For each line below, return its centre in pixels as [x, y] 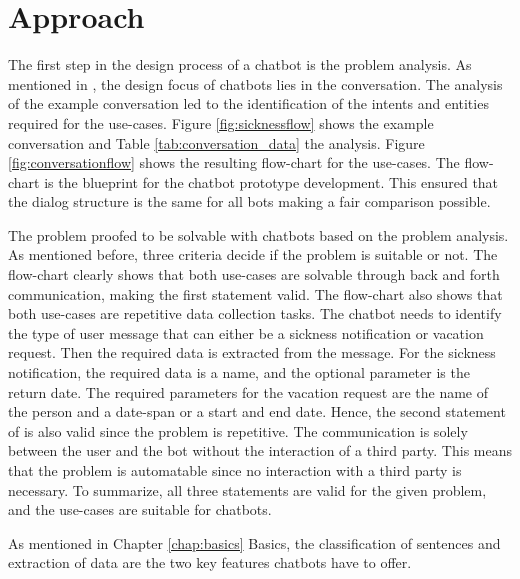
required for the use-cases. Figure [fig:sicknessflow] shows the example [221, 122]
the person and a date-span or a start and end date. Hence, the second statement [257, 411]
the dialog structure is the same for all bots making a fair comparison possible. [249, 201]
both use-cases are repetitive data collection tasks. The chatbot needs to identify [255, 313]
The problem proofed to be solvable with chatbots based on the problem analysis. [258, 234]
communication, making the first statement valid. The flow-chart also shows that [255, 293]
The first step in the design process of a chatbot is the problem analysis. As [240, 64]
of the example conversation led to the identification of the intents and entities [248, 103]
